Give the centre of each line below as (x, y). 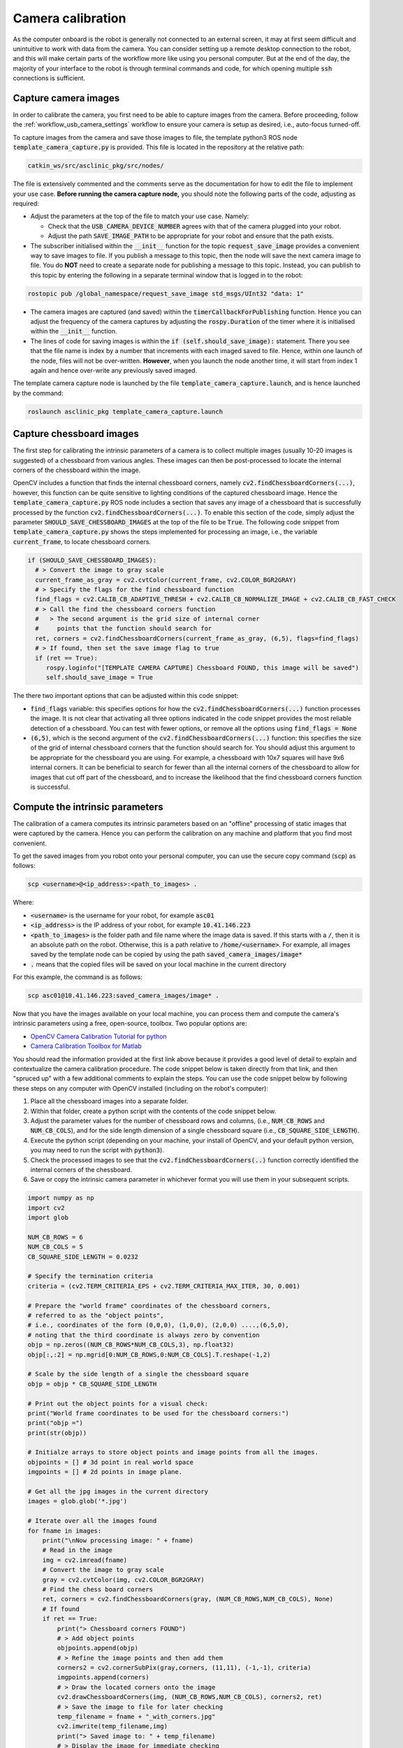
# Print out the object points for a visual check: (118, 1403)
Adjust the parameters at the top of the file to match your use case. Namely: (140, 216)
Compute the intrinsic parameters (88, 807)
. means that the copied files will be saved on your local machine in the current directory (158, 964)
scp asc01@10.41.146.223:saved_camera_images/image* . (123, 996)
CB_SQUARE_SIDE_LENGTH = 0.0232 (83, 1256)
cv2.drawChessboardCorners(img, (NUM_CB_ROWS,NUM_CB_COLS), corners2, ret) (190, 1697)
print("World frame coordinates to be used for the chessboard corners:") (159, 1413)
